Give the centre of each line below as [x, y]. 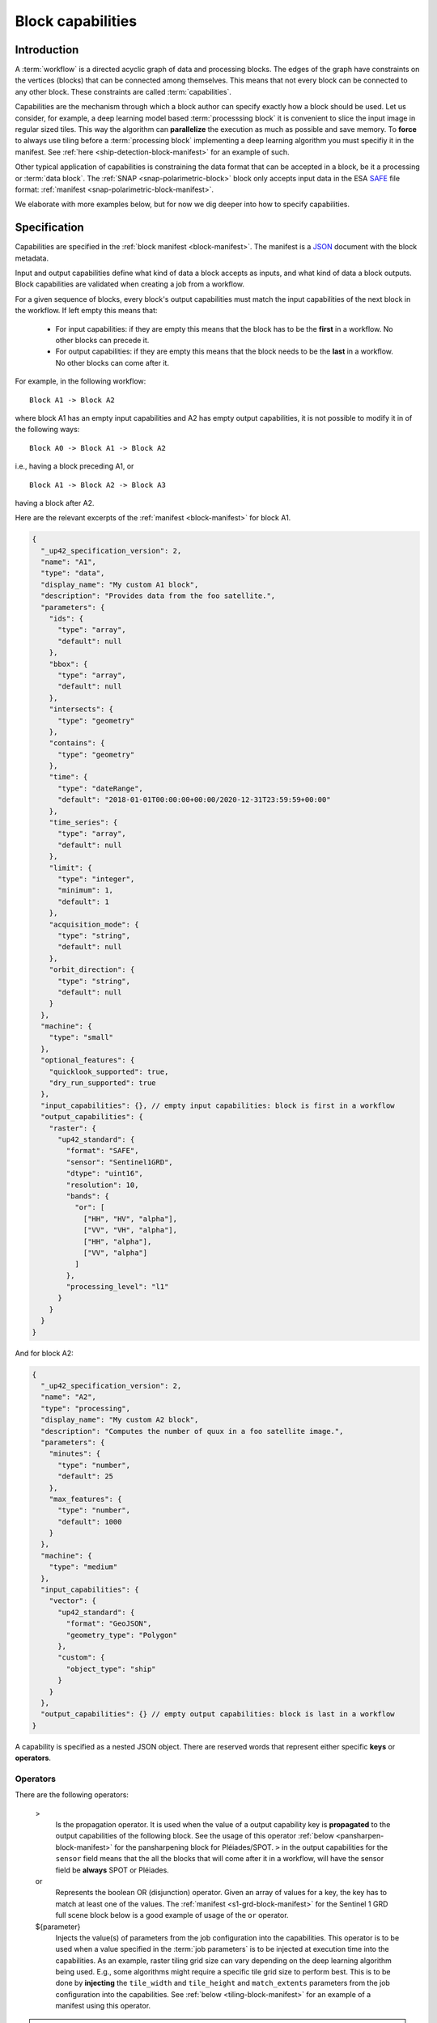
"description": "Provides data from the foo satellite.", [158, 596]
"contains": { [77, 743]
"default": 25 [85, 1476]
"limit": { [70, 867]
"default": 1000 [90, 1522]
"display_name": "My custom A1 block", [120, 584]
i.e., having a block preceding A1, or [74, 466]
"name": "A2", [69, 1397]
